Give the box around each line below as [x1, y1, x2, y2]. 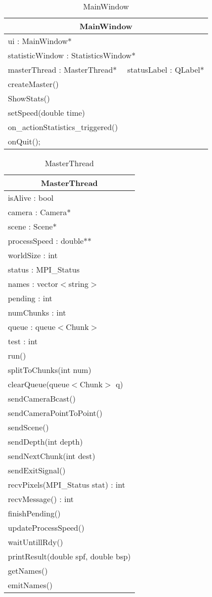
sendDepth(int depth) [8, 436, 83, 447]
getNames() [8, 565, 48, 576]
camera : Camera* [8, 206, 71, 218]
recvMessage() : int [8, 493, 74, 505]
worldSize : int [8, 249, 58, 261]
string [68, 278, 88, 289]
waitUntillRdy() [8, 536, 63, 548]
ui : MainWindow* [8, 35, 72, 46]
